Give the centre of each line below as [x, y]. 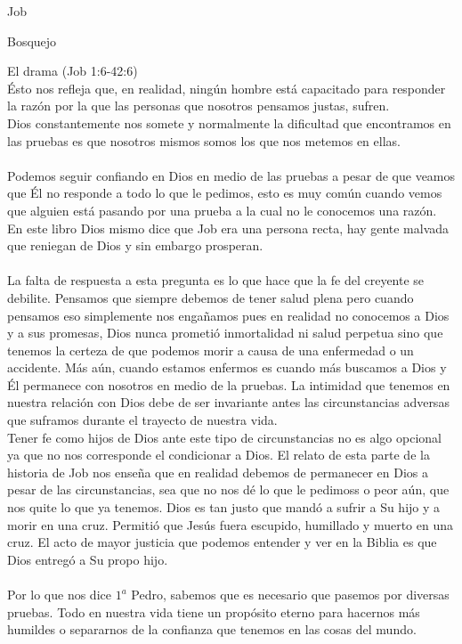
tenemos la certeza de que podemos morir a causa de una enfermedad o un [211, 350]
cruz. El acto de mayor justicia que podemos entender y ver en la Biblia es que [222, 542]
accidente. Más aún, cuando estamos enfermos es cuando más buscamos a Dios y [227, 367]
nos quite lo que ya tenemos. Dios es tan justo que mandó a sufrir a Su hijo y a [224, 507]
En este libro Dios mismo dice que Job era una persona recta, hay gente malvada [228, 228]
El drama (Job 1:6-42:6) [73, 71]
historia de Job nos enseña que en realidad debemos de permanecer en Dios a [218, 472]
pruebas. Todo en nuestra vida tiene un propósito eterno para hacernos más [214, 611]
